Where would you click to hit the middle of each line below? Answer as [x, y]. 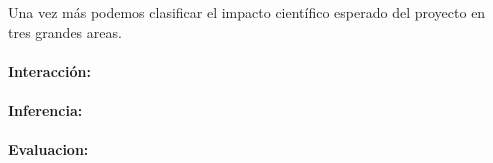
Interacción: [49, 70]
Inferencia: [45, 109]
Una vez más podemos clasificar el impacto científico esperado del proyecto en [247, 12]
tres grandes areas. [65, 31]
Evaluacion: [48, 149]
